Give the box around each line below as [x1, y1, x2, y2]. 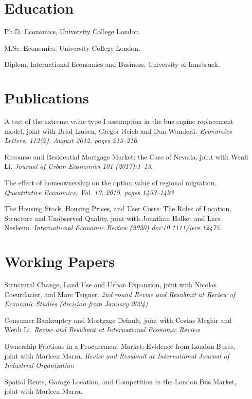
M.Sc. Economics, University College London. [4, 42, 141, 53]
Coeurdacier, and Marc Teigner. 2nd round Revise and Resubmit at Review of [4, 289, 235, 299]
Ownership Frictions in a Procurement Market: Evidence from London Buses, [4, 341, 235, 351]
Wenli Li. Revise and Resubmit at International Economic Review [4, 324, 200, 335]
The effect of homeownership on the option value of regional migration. [4, 178, 216, 187]
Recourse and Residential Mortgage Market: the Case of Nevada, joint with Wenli [4, 151, 248, 161]
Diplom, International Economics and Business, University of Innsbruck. [4, 59, 220, 69]
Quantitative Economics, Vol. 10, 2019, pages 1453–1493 [4, 187, 174, 197]
